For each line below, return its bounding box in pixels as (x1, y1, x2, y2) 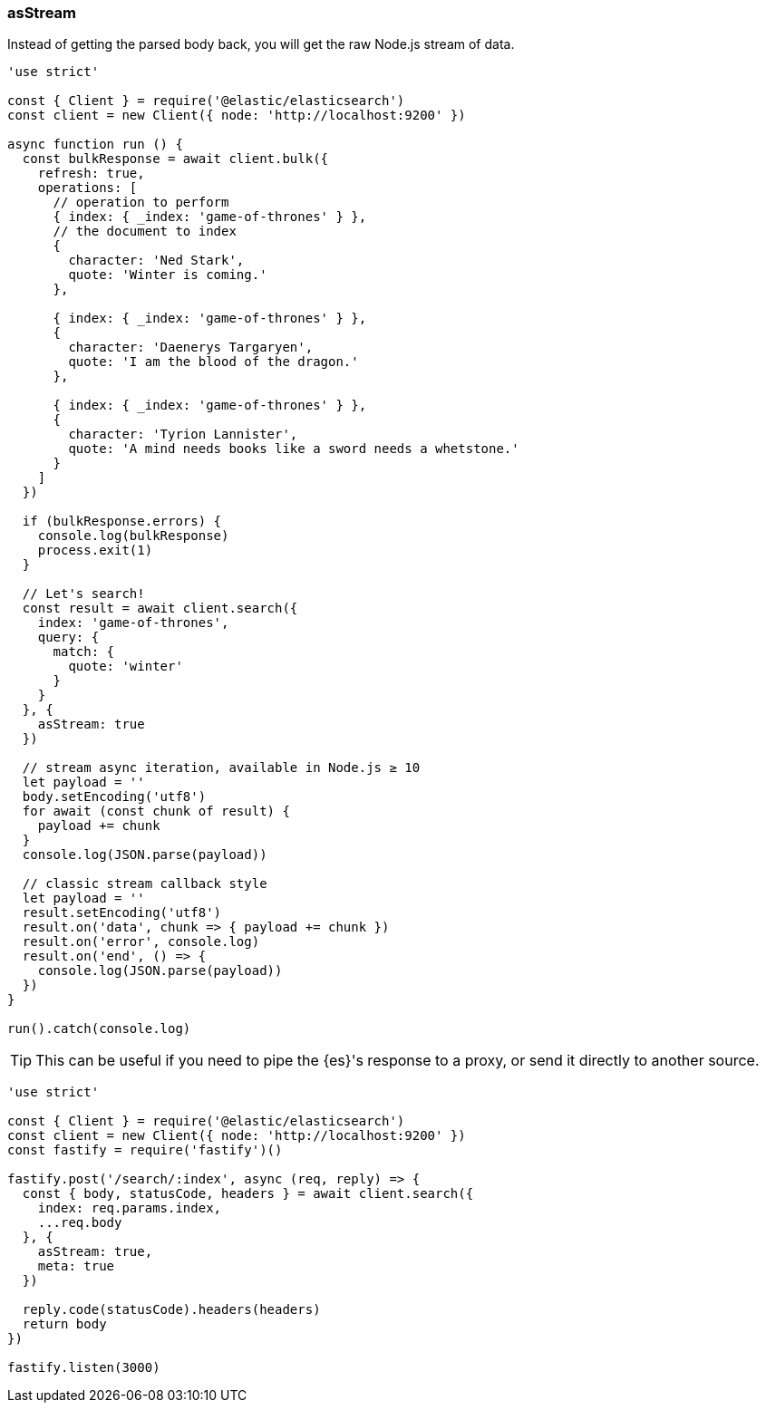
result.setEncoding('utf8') (22, 905, 222, 921)
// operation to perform (53, 195, 229, 210)
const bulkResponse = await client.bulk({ (22, 151, 329, 167)
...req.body (37, 1215, 122, 1231)
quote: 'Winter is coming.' (68, 267, 267, 283)
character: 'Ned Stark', (68, 253, 245, 268)
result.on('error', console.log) (22, 934, 260, 950)
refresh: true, (37, 166, 145, 181)
